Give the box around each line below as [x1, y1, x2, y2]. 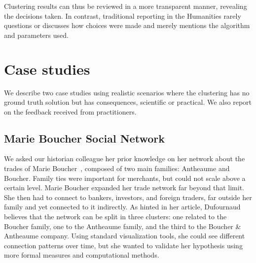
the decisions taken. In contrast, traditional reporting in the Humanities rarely [4, 10, 241, 21]
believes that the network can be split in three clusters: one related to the [4, 211, 227, 222]
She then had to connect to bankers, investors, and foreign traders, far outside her [4, 192, 252, 202]
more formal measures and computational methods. [4, 250, 159, 260]
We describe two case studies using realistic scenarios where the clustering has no [4, 87, 250, 97]
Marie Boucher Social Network [4, 130, 165, 146]
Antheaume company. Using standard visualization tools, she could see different [4, 231, 245, 241]
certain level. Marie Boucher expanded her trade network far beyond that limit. [4, 182, 244, 193]
